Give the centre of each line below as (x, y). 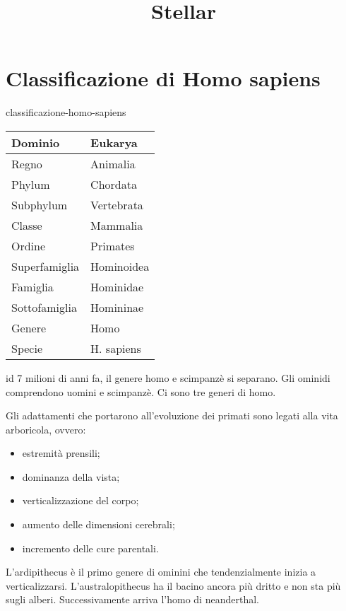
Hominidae (117, 286)
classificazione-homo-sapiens (66, 112)
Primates (113, 245)
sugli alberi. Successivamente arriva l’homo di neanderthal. (132, 599)
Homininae (117, 307)
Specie (27, 348)
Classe (27, 225)
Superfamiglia (46, 266)
